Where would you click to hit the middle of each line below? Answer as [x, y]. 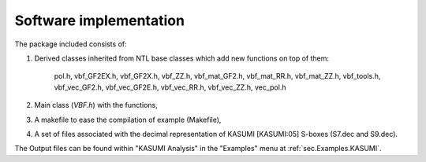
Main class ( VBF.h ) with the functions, [96, 105]
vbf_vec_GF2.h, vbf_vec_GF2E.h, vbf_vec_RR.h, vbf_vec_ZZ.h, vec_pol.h [170, 87]
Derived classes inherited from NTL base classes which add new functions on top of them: [182, 58]
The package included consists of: [71, 44]
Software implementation [100, 20]
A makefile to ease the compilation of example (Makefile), [128, 120]
